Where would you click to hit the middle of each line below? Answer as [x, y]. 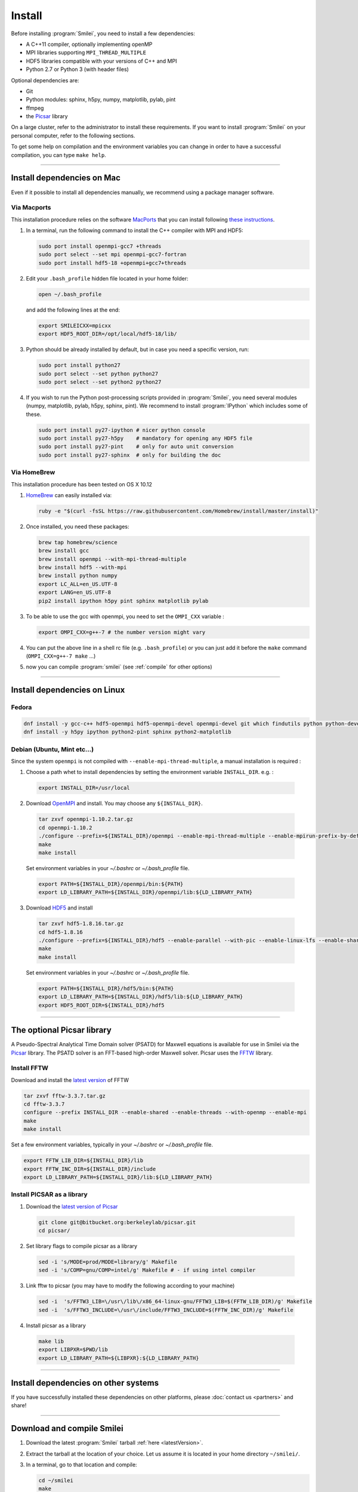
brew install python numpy [78, 576]
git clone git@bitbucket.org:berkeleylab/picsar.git [117, 1222]
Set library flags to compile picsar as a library [81, 1246]
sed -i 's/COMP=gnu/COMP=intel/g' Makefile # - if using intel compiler [147, 1270]
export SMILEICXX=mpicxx [75, 326]
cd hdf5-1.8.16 [61, 932]
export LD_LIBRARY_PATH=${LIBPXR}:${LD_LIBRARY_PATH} [119, 1358]
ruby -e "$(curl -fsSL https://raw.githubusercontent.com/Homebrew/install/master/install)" [178, 511]
